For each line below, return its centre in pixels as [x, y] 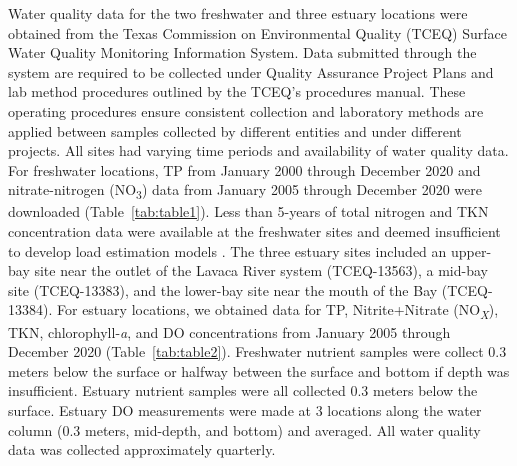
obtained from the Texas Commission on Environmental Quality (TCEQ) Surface [257, 32]
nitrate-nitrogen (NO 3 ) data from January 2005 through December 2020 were [245, 191]
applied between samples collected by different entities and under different [235, 130]
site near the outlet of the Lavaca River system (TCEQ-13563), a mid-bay [261, 270]
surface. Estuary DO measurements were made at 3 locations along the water [245, 409]
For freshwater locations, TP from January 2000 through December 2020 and [244, 169]
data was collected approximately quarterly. [142, 449]
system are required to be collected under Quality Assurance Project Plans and [251, 71]
